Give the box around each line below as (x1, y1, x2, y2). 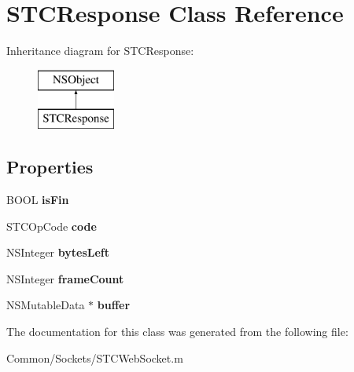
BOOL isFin (6, 191, 69, 208)
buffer (97, 297, 131, 313)
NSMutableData (6, 297, 85, 313)
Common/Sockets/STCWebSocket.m (6, 349, 183, 366)
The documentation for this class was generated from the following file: (6, 323, 348, 340)
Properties (6, 155, 94, 179)
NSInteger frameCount (6, 270, 124, 286)
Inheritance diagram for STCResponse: (6, 42, 194, 59)
